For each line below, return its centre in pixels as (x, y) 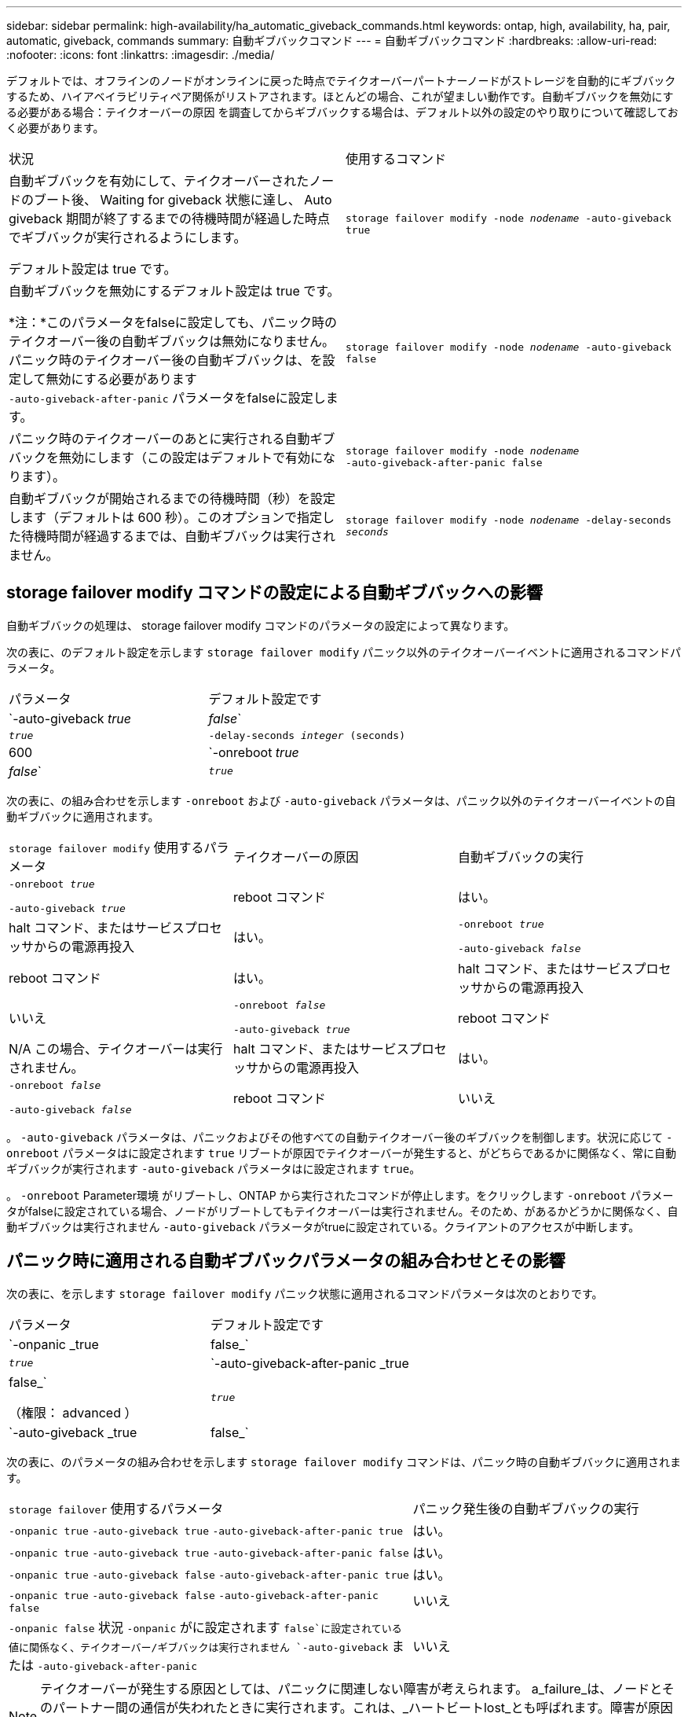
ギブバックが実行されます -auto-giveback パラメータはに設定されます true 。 (214, 1168)
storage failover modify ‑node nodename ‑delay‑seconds (509, 520)
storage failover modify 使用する (106, 847)
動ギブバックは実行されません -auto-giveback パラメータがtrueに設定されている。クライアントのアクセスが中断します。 (323, 1226)
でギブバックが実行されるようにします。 (128, 237)
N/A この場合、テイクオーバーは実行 (116, 1048)
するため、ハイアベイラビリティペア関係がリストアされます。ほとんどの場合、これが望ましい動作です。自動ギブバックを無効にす (340, 96)
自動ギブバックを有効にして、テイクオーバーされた (159, 181)
